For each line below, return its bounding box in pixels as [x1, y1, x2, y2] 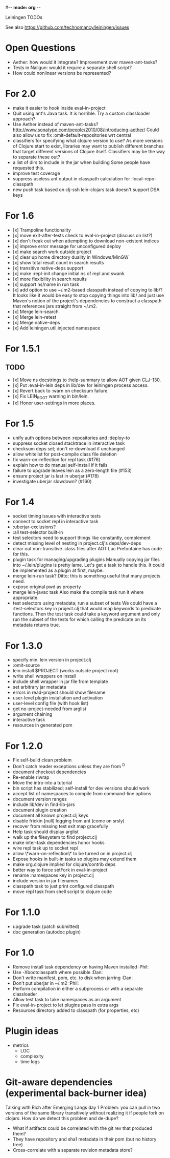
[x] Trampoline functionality [12, 226, 71, 233]
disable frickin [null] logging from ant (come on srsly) [12, 818, 125, 824]
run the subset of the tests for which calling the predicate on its [12, 616, 147, 623]
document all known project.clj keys [12, 812, 88, 819]
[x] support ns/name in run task [12, 281, 79, 287]
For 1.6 [5, 210, 34, 222]
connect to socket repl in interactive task [12, 519, 99, 525]
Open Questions [5, 42, 76, 54]
